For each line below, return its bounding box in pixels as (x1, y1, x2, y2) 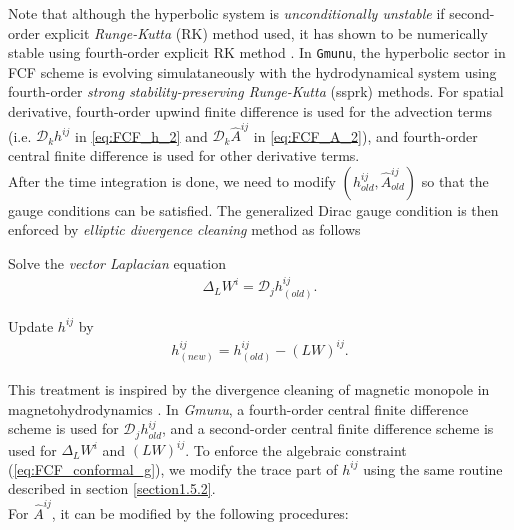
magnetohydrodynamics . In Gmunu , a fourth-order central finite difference (8, 398, 469, 419)
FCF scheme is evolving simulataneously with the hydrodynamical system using (8, 61, 497, 82)
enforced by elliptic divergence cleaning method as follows (8, 219, 361, 240)
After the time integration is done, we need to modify (8, 170, 336, 191)
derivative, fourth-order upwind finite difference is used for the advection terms (8, 101, 492, 122)
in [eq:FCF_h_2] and (75, 125, 208, 146)
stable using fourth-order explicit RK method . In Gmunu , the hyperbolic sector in (8, 42, 506, 63)
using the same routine (363, 458, 503, 479)
